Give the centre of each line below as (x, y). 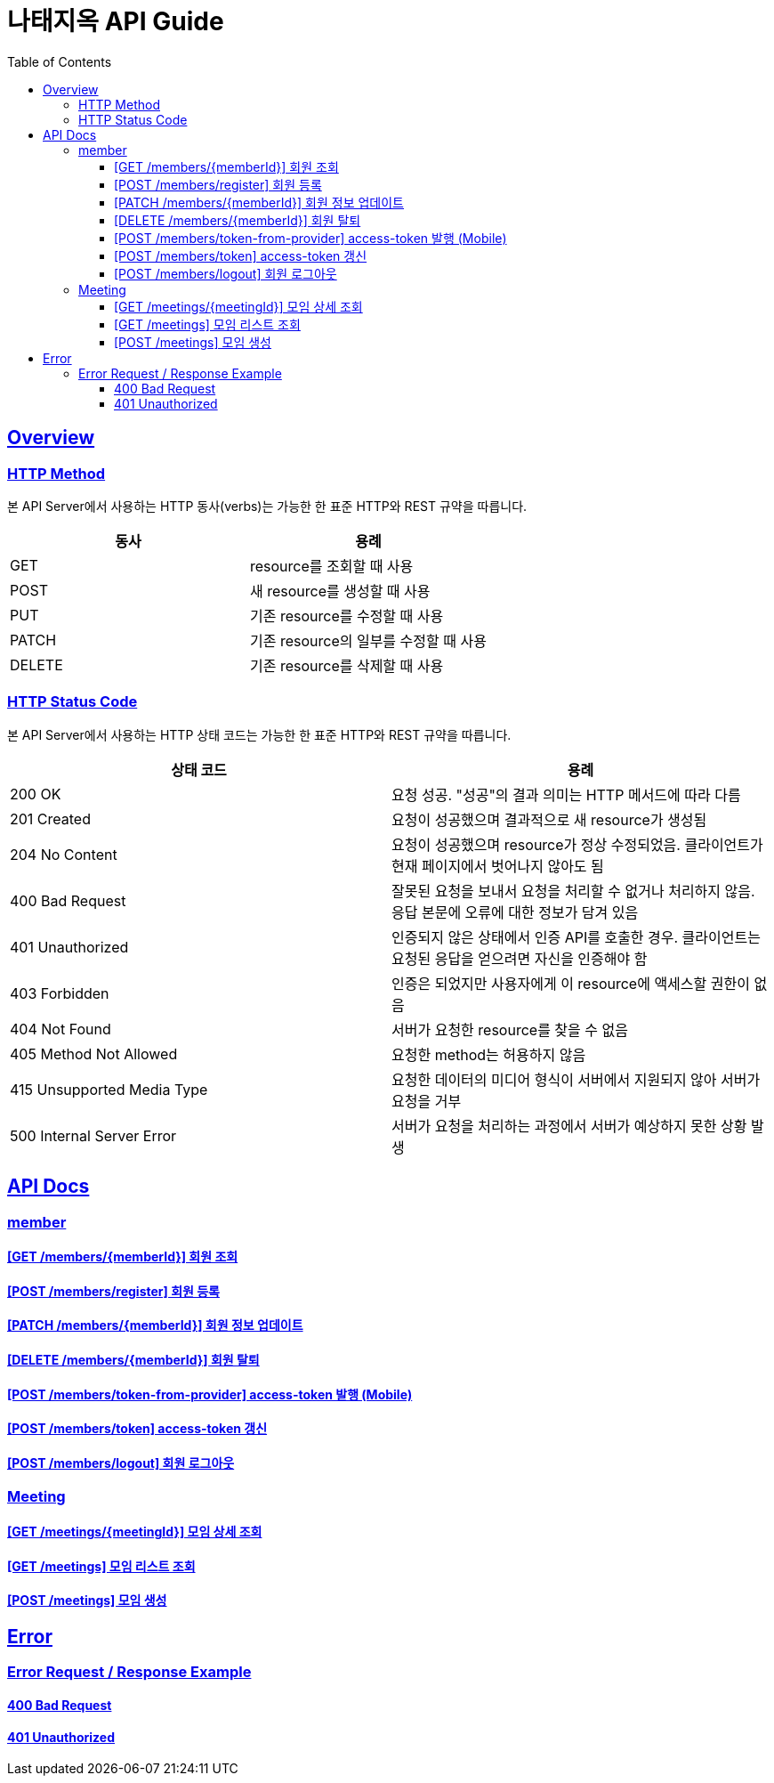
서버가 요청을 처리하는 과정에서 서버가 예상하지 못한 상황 (569, 1126)
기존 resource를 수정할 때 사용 (347, 616)
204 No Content (64, 854)
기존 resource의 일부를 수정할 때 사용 (368, 640)
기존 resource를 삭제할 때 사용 (347, 665)
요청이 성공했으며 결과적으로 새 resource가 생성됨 (549, 819)
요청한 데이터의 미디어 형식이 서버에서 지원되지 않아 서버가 (576, 1079)
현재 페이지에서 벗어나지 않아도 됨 (498, 866)
